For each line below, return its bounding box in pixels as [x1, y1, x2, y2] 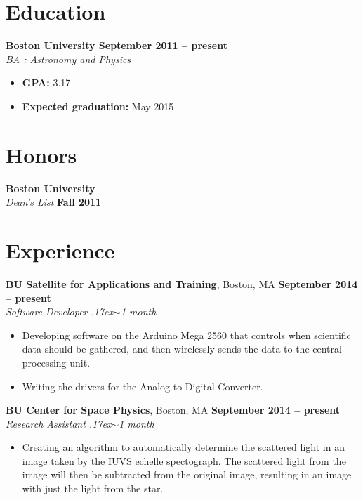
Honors [6, 140, 77, 169]
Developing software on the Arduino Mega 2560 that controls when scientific [22, 327, 351, 342]
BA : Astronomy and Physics [6, 51, 131, 66]
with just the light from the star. [22, 481, 164, 496]
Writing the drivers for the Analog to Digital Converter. [22, 379, 263, 393]
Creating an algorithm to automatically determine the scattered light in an [22, 440, 345, 454]
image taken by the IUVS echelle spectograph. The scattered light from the [22, 453, 346, 468]
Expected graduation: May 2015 [22, 98, 174, 113]
